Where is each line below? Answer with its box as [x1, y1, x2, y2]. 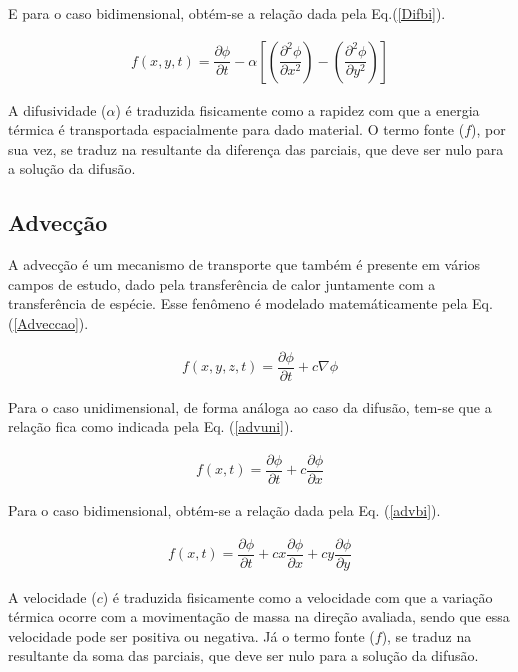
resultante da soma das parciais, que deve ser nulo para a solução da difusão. [8, 645, 479, 666]
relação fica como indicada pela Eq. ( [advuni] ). [8, 416, 294, 437]
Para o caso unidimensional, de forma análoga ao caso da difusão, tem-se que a [8, 396, 492, 417]
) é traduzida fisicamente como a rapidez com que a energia [115, 99, 480, 120]
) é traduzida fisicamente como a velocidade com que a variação [102, 586, 493, 607]
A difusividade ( [8, 99, 107, 120]
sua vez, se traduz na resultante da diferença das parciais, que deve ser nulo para [8, 138, 504, 159]
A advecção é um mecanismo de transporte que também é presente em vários [8, 254, 481, 275]
